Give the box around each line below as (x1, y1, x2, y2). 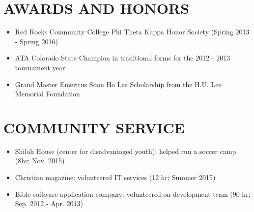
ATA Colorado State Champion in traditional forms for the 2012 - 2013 (15, 53, 230, 63)
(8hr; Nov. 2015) (15, 155, 65, 166)
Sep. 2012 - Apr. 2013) (15, 198, 83, 209)
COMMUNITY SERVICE (3, 117, 185, 137)
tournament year (15, 62, 65, 72)
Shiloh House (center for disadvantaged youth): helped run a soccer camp (15, 146, 236, 156)
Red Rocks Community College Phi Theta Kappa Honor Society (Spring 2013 (15, 27, 250, 37)
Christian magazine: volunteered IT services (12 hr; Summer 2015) (15, 172, 216, 182)
